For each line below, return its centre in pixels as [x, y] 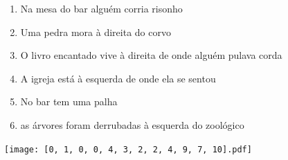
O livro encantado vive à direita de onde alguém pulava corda [151, 55]
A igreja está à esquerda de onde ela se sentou [118, 78]
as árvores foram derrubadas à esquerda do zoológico [132, 124]
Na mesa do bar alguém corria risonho [101, 8]
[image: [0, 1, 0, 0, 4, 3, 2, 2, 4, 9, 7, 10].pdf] [128, 149]
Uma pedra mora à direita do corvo [96, 32]
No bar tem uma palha [69, 101]
